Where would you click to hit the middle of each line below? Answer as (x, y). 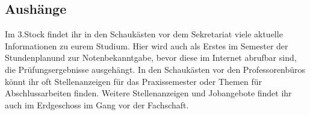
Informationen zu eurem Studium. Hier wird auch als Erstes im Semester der (147, 45)
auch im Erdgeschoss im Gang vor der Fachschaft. (97, 104)
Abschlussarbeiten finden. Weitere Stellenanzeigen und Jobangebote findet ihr (148, 93)
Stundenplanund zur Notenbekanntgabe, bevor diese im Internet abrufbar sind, (151, 57)
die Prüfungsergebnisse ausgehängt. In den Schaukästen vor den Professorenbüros (155, 69)
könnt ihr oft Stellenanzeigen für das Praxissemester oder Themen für (133, 81)
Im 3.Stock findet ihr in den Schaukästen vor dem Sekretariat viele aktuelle (144, 34)
